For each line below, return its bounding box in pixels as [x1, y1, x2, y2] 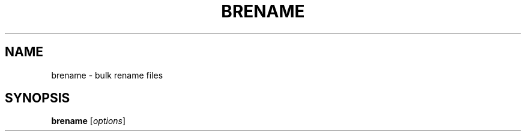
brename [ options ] [51, 116, 126, 126]
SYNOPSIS [5, 90, 70, 106]
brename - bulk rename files [51, 69, 163, 80]
